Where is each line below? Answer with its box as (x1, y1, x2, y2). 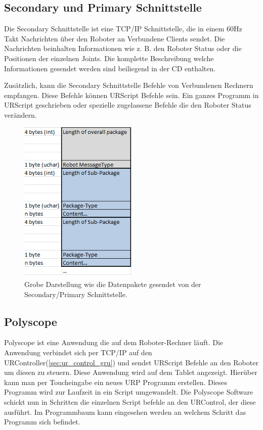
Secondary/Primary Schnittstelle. (24, 289, 127, 299)
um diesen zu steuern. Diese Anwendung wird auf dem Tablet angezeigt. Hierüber (4, 367, 257, 377)
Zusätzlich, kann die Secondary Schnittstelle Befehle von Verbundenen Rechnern (4, 80, 253, 90)
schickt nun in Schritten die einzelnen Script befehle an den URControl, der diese (4, 397, 256, 407)
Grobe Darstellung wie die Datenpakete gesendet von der (24, 279, 201, 290)
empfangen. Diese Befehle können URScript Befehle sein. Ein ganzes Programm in (4, 89, 259, 100)
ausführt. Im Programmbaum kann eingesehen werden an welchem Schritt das (4, 406, 246, 417)
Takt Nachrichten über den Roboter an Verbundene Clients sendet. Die (4, 33, 225, 43)
